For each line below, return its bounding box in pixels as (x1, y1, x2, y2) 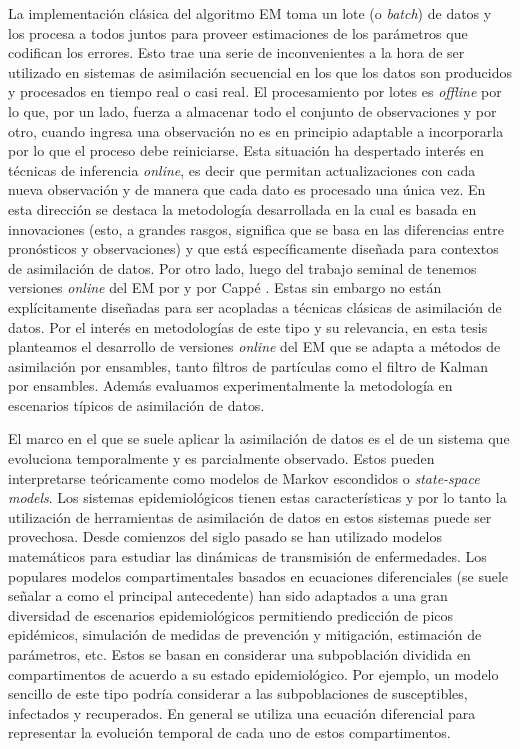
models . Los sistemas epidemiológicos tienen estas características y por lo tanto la (8, 487, 507, 508)
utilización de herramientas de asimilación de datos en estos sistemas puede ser (8, 506, 492, 527)
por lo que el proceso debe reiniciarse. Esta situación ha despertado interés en (8, 140, 485, 161)
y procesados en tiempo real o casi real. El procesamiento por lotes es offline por (8, 81, 502, 102)
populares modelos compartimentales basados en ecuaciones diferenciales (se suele (8, 565, 509, 586)
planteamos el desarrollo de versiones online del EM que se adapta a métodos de (8, 336, 501, 357)
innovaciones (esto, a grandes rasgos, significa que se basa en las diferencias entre (8, 218, 504, 239)
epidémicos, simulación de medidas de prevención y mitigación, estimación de (8, 624, 482, 645)
